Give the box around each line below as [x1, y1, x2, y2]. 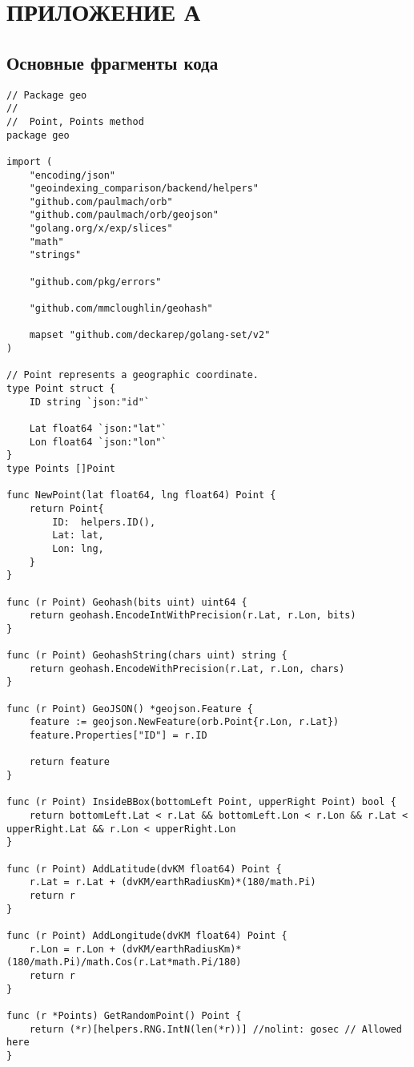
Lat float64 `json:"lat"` [29, 422, 167, 434]
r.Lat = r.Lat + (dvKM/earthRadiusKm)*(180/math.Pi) [29, 876, 316, 888]
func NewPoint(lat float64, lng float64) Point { [6, 489, 276, 501]
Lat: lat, [52, 529, 104, 542]
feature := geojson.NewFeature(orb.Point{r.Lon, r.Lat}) [29, 716, 340, 728]
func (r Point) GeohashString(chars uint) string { [6, 650, 287, 662]
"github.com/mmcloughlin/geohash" [29, 303, 213, 315]
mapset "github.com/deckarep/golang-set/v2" [29, 329, 271, 341]
